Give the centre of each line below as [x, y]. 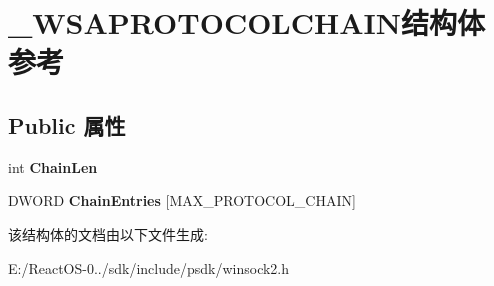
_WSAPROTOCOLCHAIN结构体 [246, 22]
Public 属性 [67, 124]
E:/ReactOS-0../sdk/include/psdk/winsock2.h [149, 267]
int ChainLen [53, 166]
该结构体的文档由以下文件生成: [108, 233]
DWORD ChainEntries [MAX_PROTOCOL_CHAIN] [182, 200]
